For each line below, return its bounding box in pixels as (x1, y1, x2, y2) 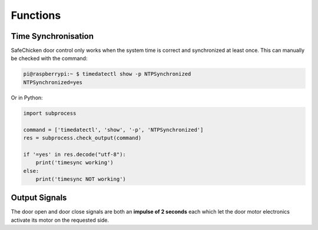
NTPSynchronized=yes (23, 79, 82, 85)
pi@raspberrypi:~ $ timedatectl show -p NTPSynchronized (23, 71, 191, 78)
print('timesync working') (35, 159, 114, 166)
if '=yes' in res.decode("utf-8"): (23, 151, 126, 158)
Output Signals (11, 193, 67, 203)
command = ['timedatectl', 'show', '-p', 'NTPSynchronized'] (23, 126, 204, 133)
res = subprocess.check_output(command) (23, 134, 141, 141)
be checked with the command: (11, 55, 88, 62)
